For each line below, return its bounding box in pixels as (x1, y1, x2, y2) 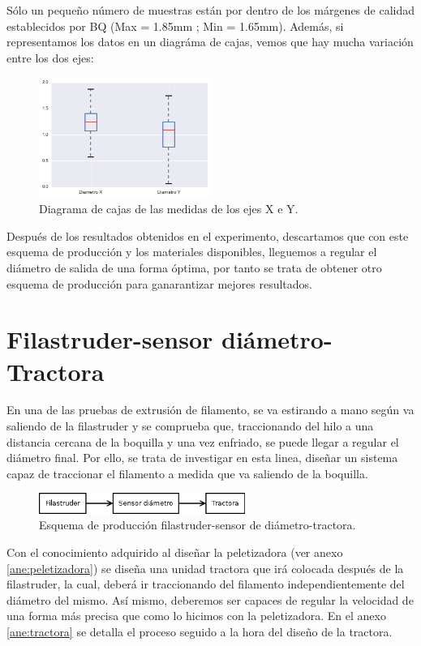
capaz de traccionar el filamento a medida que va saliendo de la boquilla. (6, 464, 368, 481)
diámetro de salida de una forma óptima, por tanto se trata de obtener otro (6, 259, 382, 276)
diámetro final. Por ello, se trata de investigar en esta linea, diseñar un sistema (6, 449, 398, 466)
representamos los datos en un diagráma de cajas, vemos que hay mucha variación (6, 33, 414, 50)
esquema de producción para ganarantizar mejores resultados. (6, 275, 312, 292)
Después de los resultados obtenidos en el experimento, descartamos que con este (6, 227, 409, 244)
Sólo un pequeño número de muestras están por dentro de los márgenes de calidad (6, 2, 415, 18)
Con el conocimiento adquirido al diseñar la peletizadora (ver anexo (6, 543, 343, 560)
